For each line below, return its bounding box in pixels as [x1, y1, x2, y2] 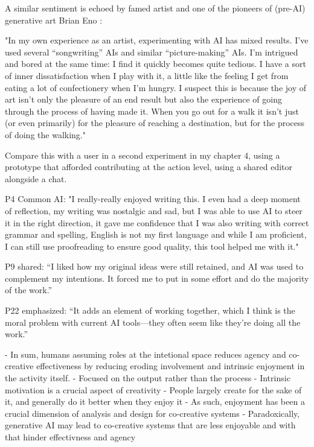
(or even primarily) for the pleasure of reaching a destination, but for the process [5, 116, 305, 129]
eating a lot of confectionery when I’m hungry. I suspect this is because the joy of [5, 81, 306, 94]
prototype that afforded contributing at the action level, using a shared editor [5, 160, 292, 173]
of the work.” [5, 284, 53, 296]
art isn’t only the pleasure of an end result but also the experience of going [5, 93, 282, 106]
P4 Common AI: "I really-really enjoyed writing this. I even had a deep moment [5, 192, 301, 205]
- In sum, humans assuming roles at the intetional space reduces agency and [5, 347, 286, 360]
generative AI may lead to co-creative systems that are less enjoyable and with [5, 419, 296, 431]
